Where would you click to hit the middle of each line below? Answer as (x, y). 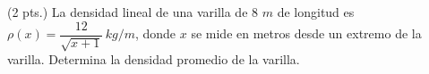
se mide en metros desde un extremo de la (306, 33)
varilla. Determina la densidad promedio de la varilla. (154, 59)
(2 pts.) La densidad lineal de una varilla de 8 (133, 12)
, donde (155, 33)
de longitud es (316, 12)
